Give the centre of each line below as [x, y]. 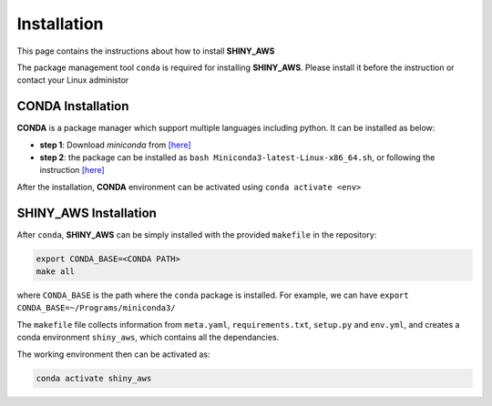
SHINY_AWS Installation [87, 213]
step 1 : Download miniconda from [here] [115, 145]
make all [56, 272]
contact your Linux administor [73, 80]
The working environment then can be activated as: [113, 354]
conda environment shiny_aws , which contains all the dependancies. [148, 338]
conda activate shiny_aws [94, 378]
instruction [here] [72, 170]
